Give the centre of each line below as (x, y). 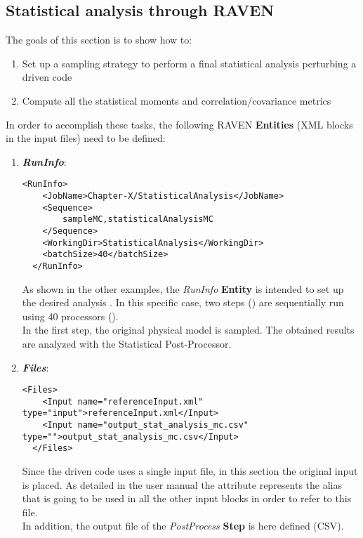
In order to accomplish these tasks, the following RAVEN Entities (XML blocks (179, 124)
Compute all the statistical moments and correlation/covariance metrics (177, 100)
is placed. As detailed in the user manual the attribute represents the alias (182, 484)
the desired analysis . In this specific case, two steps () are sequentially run (183, 302)
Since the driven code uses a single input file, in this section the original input (190, 471)
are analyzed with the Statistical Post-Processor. (127, 343)
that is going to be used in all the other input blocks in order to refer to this (187, 498)
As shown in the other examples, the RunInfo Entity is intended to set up (183, 288)
